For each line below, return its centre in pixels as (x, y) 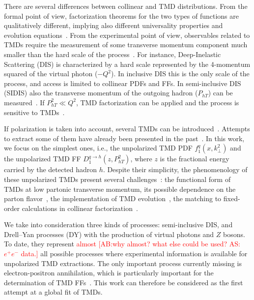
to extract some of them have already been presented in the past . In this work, (124, 138)
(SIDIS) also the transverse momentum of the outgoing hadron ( (101, 93)
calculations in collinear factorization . (80, 208)
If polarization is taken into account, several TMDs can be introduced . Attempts (127, 129)
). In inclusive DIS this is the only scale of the (180, 74)
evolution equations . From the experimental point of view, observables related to (127, 35)
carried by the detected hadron (51, 169)
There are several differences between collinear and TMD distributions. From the (126, 6)
